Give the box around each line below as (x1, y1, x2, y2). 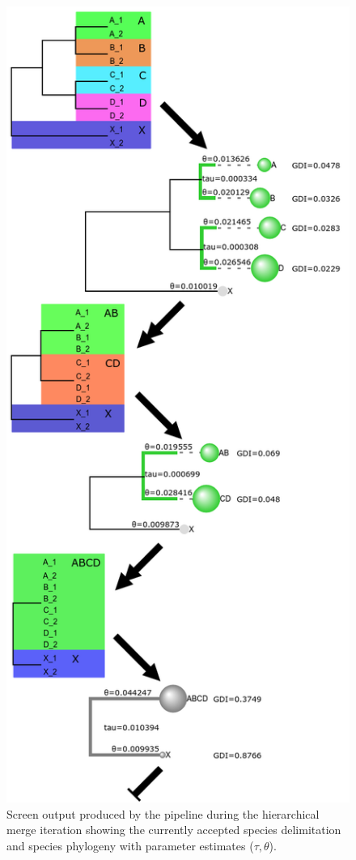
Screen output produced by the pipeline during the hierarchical (6, 805, 320, 822)
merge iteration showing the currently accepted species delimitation (6, 821, 341, 838)
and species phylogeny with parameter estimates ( (6, 837, 254, 854)
